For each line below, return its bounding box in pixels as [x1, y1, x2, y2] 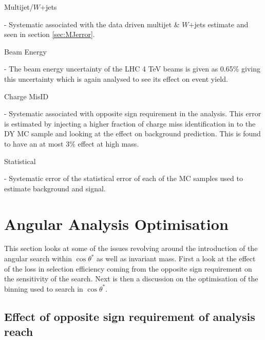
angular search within [4, 253, 72, 264]
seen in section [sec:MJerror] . [4, 29, 95, 40]
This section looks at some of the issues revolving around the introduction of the [4, 243, 258, 254]
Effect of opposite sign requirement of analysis [4, 308, 255, 324]
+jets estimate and [188, 19, 249, 29]
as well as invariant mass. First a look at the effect [97, 253, 256, 264]
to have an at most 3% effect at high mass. [4, 138, 139, 149]
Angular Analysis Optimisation [4, 213, 229, 234]
